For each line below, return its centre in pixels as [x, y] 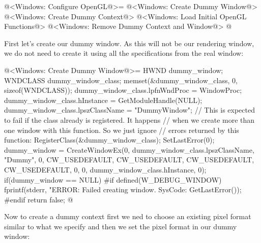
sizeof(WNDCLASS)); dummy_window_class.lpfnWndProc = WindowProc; [123, 90]
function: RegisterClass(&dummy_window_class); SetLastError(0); [109, 140]
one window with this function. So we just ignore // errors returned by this [122, 130]
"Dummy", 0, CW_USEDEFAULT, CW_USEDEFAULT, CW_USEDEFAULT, [129, 160]
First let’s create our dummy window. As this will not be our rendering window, [129, 43]
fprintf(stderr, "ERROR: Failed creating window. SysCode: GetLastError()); [123, 189]
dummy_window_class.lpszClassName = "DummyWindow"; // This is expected [129, 110]
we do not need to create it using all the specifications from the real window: [124, 53]
